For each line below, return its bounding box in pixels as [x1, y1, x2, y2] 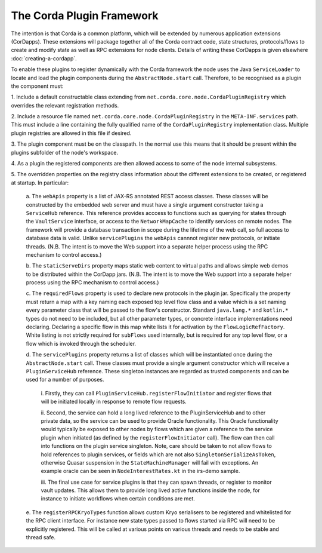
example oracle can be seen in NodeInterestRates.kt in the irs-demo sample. [41, 468, 240, 475]
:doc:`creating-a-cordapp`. [11, 54, 77, 62]
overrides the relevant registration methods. [11, 102, 119, 109]
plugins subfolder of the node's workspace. [11, 149, 119, 156]
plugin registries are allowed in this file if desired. [11, 129, 132, 137]
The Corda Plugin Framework [11, 9, 159, 22]
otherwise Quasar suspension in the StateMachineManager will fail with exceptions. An [41, 459, 259, 466]
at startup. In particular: [11, 179, 69, 186]
